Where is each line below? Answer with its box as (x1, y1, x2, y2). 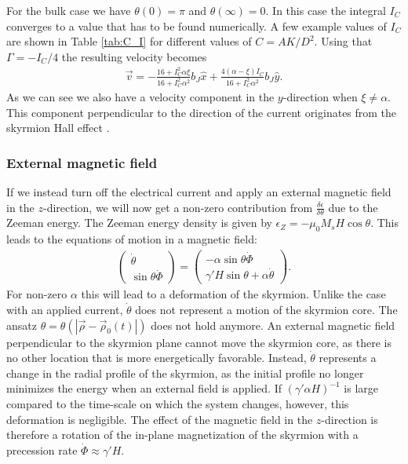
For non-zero (6, 286, 67, 302)
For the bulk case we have (6, 2, 131, 18)
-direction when (282, 88, 358, 104)
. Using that (314, 33, 373, 49)
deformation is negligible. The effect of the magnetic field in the (6, 411, 313, 427)
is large (344, 380, 379, 396)
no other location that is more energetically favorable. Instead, (6, 349, 307, 366)
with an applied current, (6, 301, 123, 317)
